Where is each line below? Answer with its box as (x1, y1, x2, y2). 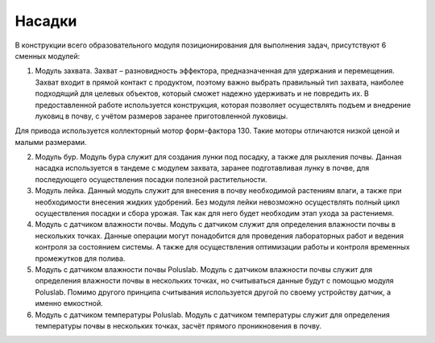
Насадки (14, 12, 77, 30)
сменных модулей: (14, 51, 81, 60)
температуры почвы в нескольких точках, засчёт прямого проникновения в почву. (35, 320, 322, 330)
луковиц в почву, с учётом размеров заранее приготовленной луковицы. (35, 111, 288, 121)
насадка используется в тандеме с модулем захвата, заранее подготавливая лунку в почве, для (35, 163, 370, 173)
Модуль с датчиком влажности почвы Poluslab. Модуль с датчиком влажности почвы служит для (35, 264, 373, 274)
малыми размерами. (14, 137, 88, 147)
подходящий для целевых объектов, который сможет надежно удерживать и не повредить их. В (35, 89, 370, 98)
